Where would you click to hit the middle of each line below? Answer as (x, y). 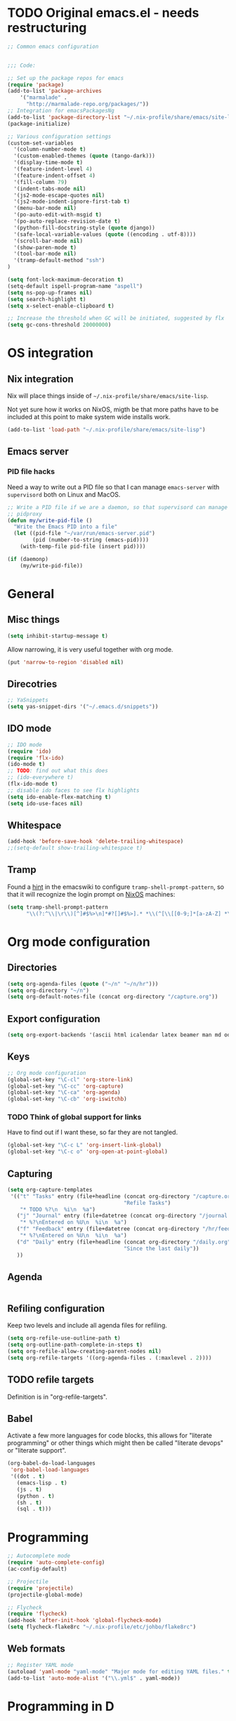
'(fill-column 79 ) (41, 182)
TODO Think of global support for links (74, 1117)
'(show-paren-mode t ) (45, 247)
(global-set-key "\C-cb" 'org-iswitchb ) (67, 1099)
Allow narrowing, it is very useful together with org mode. (90, 649)
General (31, 594)
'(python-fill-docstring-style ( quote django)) (85, 228)
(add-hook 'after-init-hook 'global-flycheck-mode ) (84, 1621)
